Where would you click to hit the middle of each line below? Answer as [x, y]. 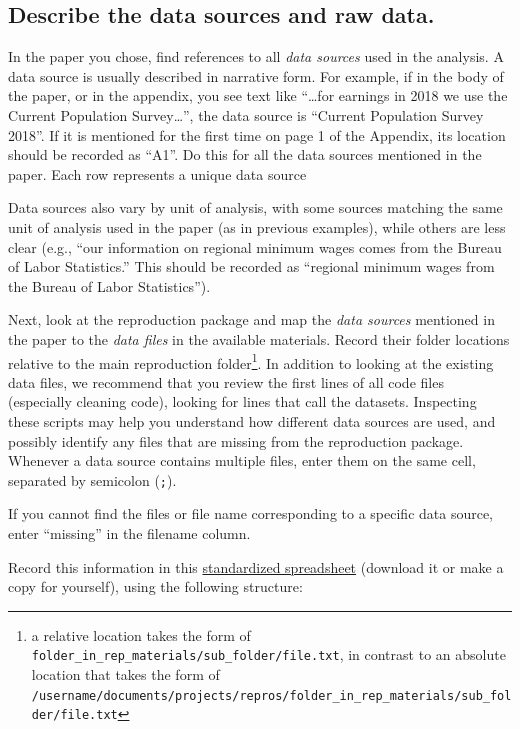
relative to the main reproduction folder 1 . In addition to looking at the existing [251, 361]
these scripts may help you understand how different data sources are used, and [252, 420]
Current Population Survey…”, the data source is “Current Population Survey [246, 114]
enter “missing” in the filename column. [129, 532]
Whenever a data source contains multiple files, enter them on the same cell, [242, 460]
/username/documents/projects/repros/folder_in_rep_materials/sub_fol [271, 695]
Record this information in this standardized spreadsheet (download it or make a [256, 566]
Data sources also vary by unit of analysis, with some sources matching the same [255, 207]
